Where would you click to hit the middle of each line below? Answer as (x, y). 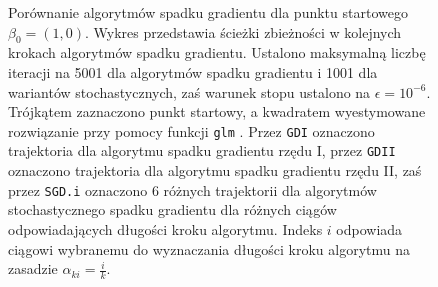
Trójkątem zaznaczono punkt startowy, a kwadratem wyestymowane (217, 111)
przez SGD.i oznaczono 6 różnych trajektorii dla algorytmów (192, 189)
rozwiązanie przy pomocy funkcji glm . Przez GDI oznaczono (191, 130)
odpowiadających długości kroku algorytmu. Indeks (165, 228)
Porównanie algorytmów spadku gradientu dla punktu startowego (208, 12)
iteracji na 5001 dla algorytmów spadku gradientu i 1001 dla (193, 71)
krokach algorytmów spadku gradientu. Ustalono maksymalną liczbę (217, 52)
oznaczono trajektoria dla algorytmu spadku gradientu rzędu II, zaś (215, 170)
